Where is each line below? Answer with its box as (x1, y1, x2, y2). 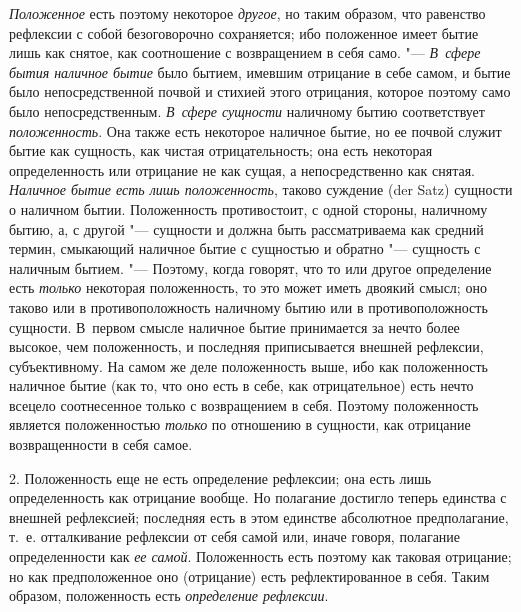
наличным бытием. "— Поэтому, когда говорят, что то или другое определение (9, 257, 492, 278)
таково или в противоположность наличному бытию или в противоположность (9, 296, 488, 317)
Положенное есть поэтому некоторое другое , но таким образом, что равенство (9, 3, 486, 23)
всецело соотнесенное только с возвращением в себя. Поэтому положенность (9, 394, 479, 415)
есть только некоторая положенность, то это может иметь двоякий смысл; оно (9, 277, 487, 298)
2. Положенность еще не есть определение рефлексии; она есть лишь (9, 467, 432, 488)
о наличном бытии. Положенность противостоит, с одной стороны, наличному (9, 198, 488, 219)
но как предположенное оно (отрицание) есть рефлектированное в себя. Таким (9, 565, 490, 586)
